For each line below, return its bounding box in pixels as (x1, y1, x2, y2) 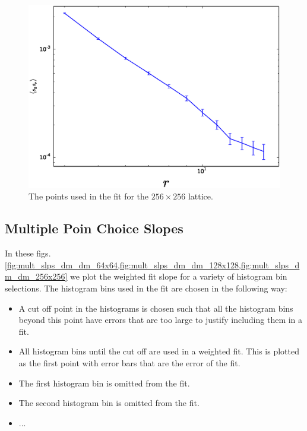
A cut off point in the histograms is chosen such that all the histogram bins (18, 302, 293, 314)
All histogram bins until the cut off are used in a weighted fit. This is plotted (18, 345, 299, 357)
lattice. (188, 190, 213, 202)
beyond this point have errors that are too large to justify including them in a (18, 313, 303, 326)
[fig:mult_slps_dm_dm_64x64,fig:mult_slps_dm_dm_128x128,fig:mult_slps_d (5, 258, 300, 271)
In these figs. (5, 247, 51, 259)
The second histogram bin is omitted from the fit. (18, 397, 200, 409)
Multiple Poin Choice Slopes (5, 219, 183, 237)
